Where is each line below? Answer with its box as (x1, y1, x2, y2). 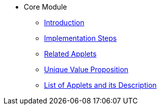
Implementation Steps (44, 34, 117, 42)
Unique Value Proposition (44, 65, 129, 74)
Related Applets (44, 49, 97, 58)
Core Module (24, 3, 67, 11)
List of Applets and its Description (44, 81, 157, 89)
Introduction (44, 18, 85, 27)
